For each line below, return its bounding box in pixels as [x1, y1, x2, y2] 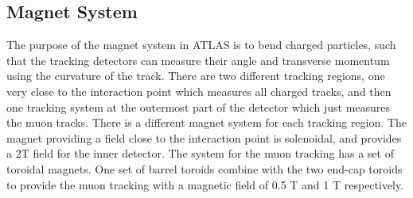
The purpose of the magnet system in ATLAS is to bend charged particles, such [6, 36, 396, 53]
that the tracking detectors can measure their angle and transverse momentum [6, 51, 390, 68]
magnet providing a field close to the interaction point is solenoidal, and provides [6, 129, 402, 146]
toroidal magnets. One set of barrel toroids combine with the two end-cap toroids [6, 160, 403, 177]
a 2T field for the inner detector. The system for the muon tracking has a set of [6, 145, 394, 162]
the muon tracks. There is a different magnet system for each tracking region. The [6, 114, 407, 131]
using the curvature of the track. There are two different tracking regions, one [6, 67, 385, 84]
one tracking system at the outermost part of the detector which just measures [6, 98, 391, 115]
